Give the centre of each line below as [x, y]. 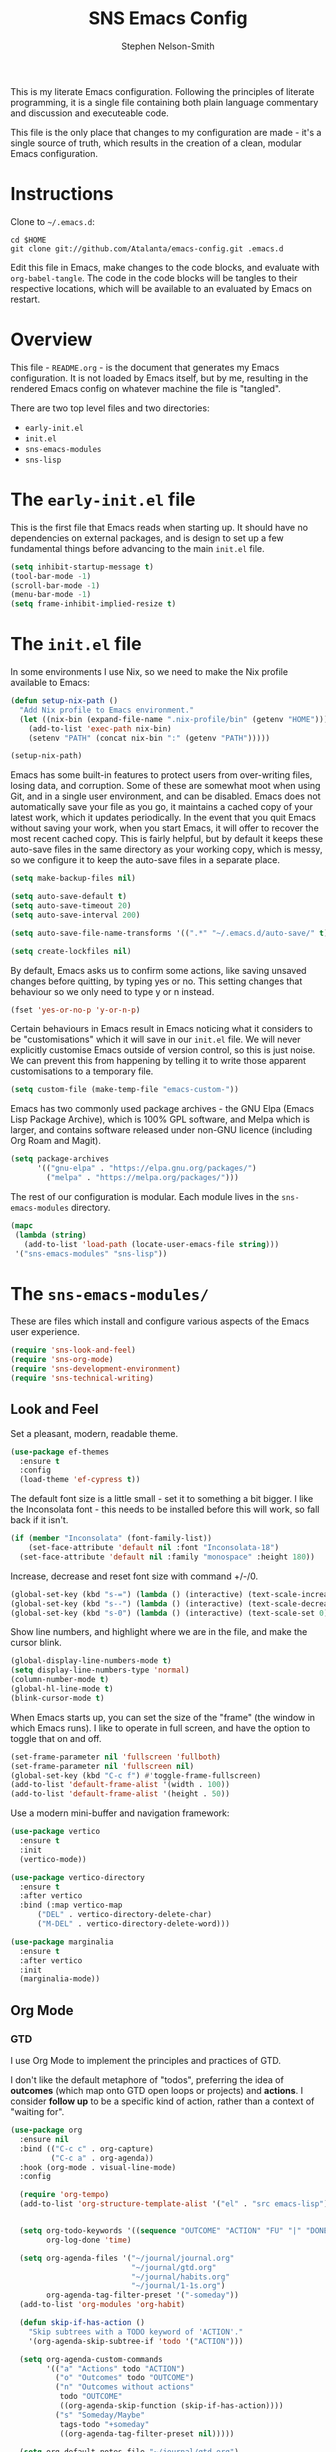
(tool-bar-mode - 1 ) [51, 576]
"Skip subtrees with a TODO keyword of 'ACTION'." [136, 2332]
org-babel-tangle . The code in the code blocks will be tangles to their [154, 278]
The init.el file [76, 644]
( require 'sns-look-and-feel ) [73, 1350]
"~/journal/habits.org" [180, 2277]
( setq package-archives [60, 1159]
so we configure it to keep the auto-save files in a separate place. [145, 860]
